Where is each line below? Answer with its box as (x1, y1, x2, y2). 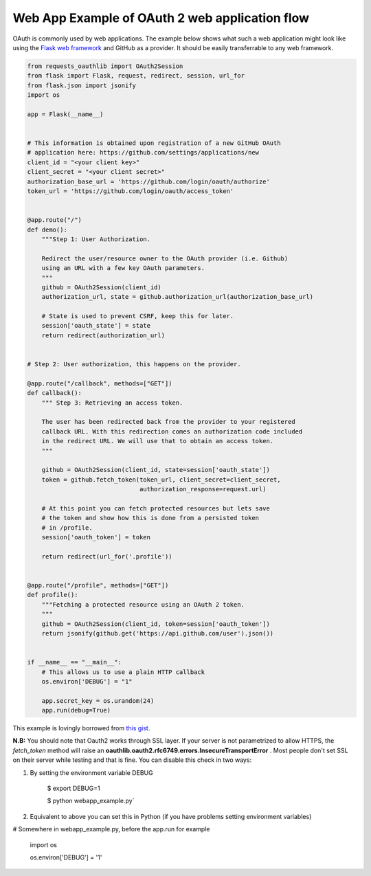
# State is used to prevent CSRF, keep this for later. (41, 313, 234, 320)
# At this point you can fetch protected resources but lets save (41, 504, 271, 512)
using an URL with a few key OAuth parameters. (41, 265, 205, 272)
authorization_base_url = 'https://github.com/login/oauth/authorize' (27, 177, 271, 186)
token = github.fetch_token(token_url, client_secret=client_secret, (41, 475, 281, 484)
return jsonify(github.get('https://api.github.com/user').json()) (41, 629, 274, 637)
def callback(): (27, 389, 82, 397)
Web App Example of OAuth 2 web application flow (12, 10, 309, 25)
